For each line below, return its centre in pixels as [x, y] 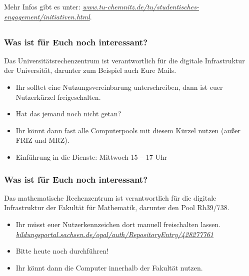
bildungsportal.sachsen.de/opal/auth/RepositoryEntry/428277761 [115, 234]
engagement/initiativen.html [47, 16]
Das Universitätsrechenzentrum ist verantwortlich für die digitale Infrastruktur [124, 60]
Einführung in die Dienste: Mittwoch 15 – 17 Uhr [91, 157]
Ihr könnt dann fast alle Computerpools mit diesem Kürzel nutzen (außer [128, 130]
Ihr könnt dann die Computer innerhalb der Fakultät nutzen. [109, 267]
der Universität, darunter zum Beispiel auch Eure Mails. [90, 70]
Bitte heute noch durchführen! [62, 251]
